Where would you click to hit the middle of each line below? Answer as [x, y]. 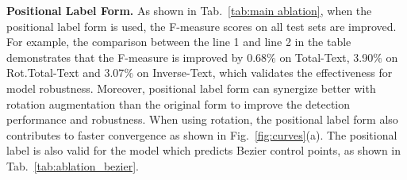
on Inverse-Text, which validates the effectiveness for [265, 73]
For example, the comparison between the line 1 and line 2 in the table [179, 42]
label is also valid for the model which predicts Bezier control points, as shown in [204, 150]
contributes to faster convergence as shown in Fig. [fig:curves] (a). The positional [202, 134]
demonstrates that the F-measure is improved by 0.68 [137, 57]
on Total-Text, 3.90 [326, 57]
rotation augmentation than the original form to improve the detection [179, 103]
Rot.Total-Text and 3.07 [65, 73]
